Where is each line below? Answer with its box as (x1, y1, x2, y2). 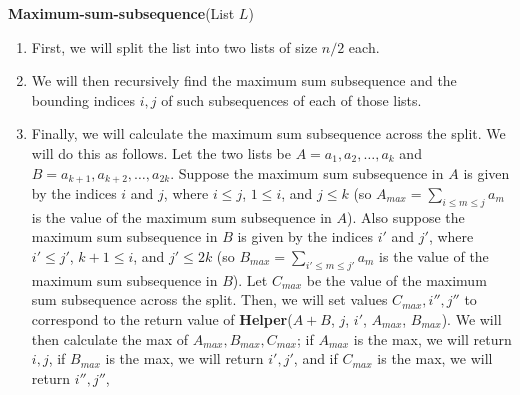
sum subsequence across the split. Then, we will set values (31, 289, 388, 310)
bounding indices (31, 89, 135, 110)
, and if (293, 348, 338, 369)
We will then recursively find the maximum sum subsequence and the (31, 70, 457, 91)
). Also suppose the (347, 206, 465, 227)
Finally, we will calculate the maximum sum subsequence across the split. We (31, 123, 506, 144)
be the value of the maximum (306, 269, 487, 290)
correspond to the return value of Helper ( (31, 308, 293, 329)
